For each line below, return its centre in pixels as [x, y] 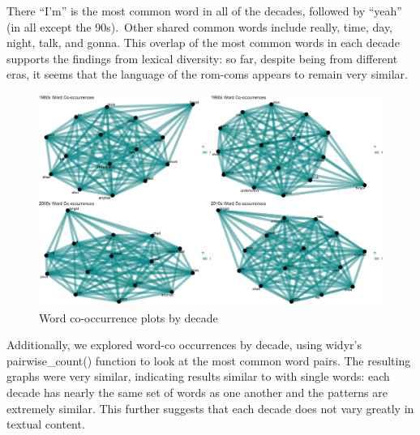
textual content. [46, 424]
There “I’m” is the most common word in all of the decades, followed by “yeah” [204, 11]
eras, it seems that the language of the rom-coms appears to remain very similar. [207, 74]
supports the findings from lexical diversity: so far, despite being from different [202, 58]
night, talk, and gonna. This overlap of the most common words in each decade [203, 43]
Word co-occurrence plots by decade [129, 317]
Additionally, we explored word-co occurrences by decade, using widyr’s [184, 345]
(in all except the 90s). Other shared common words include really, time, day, [199, 26]
